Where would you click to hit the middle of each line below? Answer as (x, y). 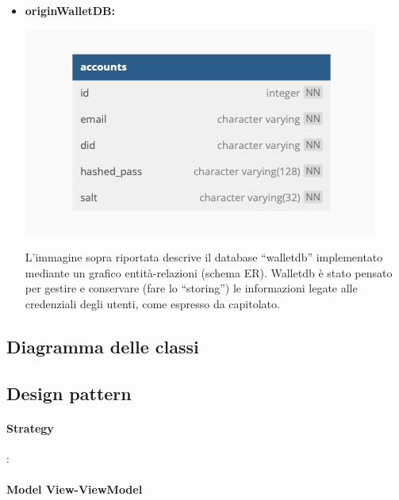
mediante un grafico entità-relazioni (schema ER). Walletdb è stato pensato (209, 272)
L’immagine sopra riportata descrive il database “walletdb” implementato (204, 257)
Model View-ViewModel (75, 489)
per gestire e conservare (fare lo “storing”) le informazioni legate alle (191, 288)
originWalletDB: (70, 10)
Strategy (30, 427)
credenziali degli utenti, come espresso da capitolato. (152, 303)
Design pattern (69, 393)
